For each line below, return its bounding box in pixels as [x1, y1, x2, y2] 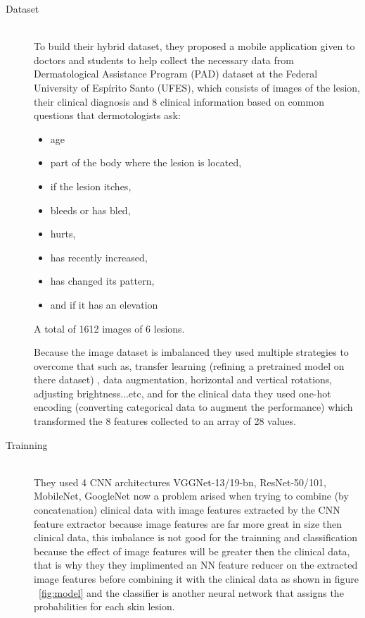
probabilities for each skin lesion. [34, 599, 175, 614]
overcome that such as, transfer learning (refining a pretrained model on [34, 358, 345, 373]
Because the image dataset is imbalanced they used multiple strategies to [34, 345, 349, 359]
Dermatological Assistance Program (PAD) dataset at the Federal [34, 66, 318, 81]
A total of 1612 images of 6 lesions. [34, 321, 185, 335]
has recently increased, [50, 249, 148, 264]
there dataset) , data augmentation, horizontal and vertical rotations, [34, 372, 333, 387]
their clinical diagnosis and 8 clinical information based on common [34, 94, 324, 109]
